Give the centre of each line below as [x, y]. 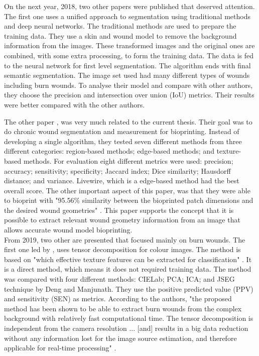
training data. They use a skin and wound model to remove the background [120, 35]
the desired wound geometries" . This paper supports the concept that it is [119, 210]
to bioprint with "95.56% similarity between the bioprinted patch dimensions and [129, 200]
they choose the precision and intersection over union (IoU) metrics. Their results [129, 95]
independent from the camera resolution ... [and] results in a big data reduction [126, 328]
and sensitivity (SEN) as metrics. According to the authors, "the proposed [118, 299]
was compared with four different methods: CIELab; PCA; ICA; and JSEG [119, 279]
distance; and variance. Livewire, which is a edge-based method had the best [122, 181]
